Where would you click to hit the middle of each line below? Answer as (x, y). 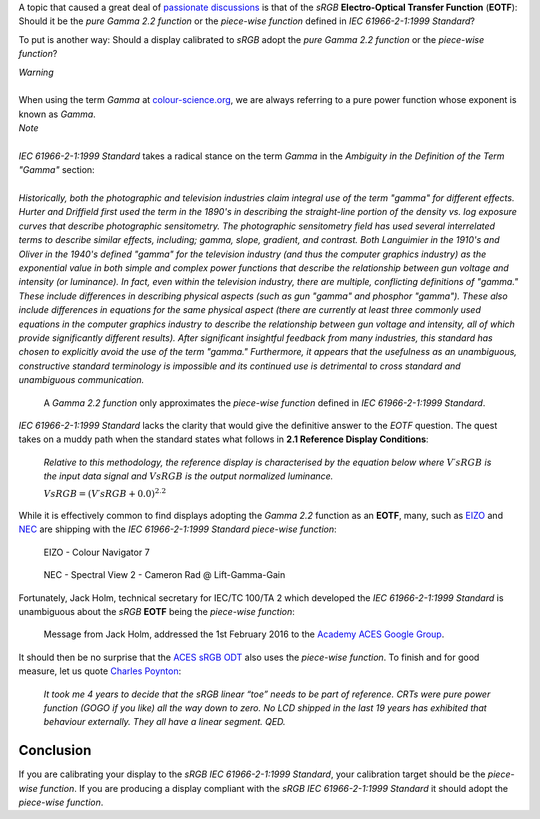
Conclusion (55, 750)
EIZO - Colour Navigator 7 (96, 552)
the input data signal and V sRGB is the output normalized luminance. (188, 476)
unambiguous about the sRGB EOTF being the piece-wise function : (156, 612)
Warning (36, 72)
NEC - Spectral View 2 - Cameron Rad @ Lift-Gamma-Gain (164, 575)
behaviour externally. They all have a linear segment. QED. (164, 722)
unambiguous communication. (81, 380)
